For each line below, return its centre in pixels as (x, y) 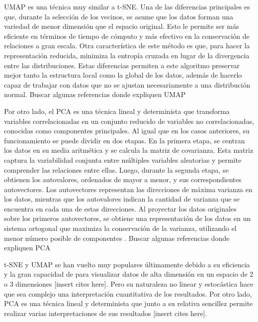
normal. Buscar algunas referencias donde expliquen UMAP (95, 94)
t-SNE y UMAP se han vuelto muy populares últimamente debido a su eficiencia (127, 264)
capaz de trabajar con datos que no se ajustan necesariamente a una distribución (127, 84)
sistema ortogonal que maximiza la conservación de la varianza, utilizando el (120, 228)
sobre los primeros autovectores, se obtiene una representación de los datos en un (128, 218)
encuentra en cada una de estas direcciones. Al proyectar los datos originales (120, 208)
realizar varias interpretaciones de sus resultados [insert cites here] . (106, 313)
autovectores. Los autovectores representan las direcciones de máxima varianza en (128, 189)
